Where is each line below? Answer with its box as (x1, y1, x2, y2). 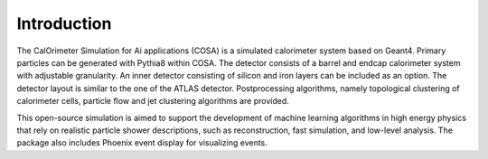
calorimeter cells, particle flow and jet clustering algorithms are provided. (16, 96, 289, 107)
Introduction (16, 14, 112, 33)
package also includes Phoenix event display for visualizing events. (16, 137, 268, 148)
